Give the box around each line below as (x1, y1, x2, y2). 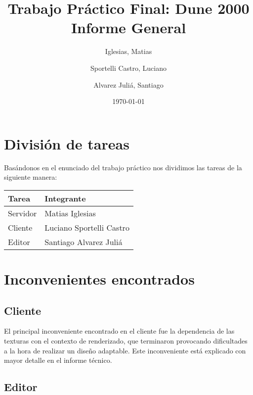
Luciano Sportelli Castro (44, 221, 129, 233)
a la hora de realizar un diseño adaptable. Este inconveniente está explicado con (4, 345, 246, 355)
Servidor (8, 207, 37, 219)
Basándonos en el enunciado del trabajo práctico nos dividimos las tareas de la (4, 162, 242, 172)
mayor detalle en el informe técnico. (4, 355, 112, 365)
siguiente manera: (4, 172, 57, 182)
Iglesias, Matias (105, 46, 152, 56)
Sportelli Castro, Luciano (90, 62, 167, 73)
